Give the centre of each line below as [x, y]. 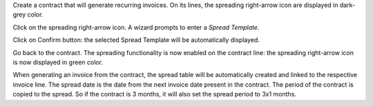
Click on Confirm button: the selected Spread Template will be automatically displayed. [136, 40]
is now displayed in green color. [58, 62]
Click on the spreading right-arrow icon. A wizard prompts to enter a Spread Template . [136, 27]
